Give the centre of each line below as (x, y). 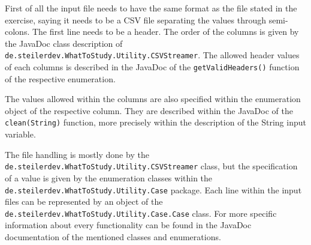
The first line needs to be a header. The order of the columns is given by (165, 32)
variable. (20, 134)
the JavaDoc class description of (64, 43)
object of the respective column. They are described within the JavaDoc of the (149, 110)
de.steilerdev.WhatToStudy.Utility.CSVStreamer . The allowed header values (152, 55)
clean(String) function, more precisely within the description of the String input (155, 122)
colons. (17, 32)
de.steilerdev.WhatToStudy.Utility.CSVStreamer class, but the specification (151, 166)
